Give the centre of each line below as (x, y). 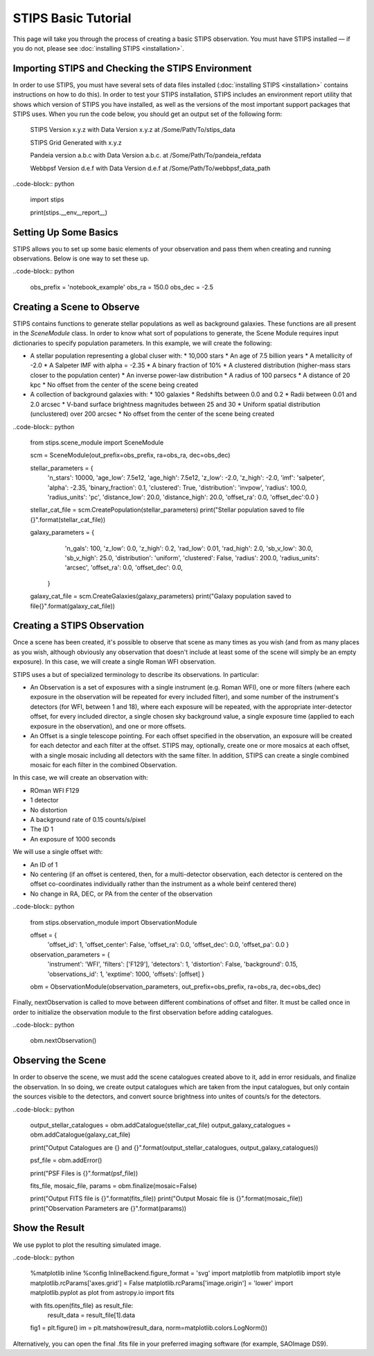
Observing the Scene (60, 1061)
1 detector (44, 800)
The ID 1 (42, 829)
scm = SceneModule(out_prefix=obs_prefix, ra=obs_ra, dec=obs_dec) (130, 455)
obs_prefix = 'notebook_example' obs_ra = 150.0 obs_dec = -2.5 (122, 287)
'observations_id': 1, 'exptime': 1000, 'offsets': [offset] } (126, 974)
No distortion (49, 810)
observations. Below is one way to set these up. (81, 259)
